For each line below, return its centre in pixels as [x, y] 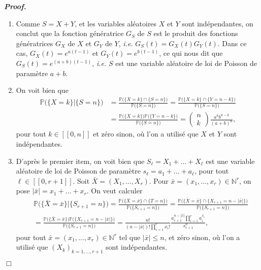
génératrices [35, 43]
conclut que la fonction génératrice [70, 33]
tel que [130, 237]
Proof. [15, 6]
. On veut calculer [115, 191]
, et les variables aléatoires [116, 23]
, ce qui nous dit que [191, 53]
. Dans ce [232, 43]
